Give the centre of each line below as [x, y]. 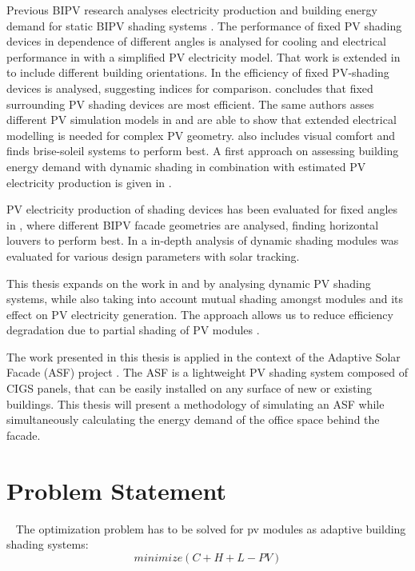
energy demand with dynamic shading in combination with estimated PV [186, 166]
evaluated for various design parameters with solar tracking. [153, 256]
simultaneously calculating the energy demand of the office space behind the [193, 419]
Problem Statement [116, 490]
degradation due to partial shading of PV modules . [133, 330]
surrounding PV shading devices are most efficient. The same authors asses [190, 104]
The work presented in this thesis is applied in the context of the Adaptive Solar [204, 356]
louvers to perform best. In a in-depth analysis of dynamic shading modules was [203, 240]
